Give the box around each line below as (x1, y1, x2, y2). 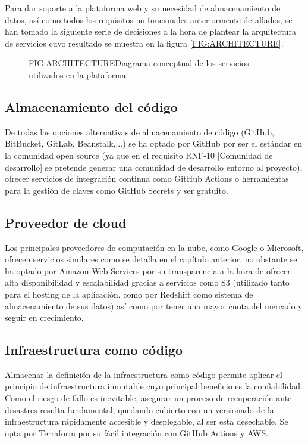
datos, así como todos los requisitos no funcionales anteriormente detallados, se (5, 13, 293, 26)
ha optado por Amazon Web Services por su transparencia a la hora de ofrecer (5, 264, 291, 277)
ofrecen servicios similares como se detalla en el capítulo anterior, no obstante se (5, 253, 297, 265)
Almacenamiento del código (5, 97, 178, 116)
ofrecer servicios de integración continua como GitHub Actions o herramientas (5, 172, 289, 185)
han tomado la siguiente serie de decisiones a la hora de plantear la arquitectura (5, 25, 297, 38)
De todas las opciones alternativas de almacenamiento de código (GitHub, (5, 125, 274, 138)
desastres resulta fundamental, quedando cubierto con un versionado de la (5, 403, 274, 416)
